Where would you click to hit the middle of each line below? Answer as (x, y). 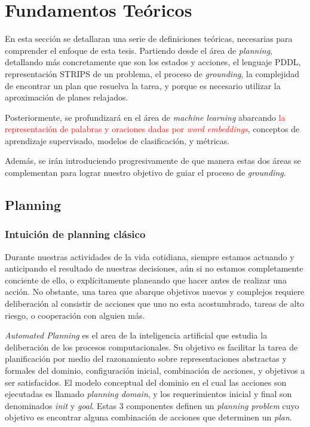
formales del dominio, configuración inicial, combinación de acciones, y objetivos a (155, 370)
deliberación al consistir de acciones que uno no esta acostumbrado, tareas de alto (155, 304)
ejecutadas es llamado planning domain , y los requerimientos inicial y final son (148, 394)
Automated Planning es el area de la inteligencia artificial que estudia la (136, 335)
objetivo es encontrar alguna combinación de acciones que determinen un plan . (148, 417)
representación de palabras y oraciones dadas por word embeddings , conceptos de (152, 129)
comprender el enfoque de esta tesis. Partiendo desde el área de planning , (139, 50)
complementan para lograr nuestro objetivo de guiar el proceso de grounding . (145, 173)
